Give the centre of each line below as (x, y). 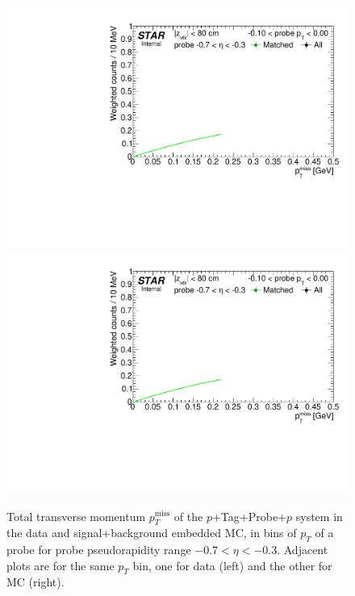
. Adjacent (303, 550)
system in (319, 516)
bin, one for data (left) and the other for (232, 565)
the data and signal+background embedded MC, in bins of (152, 533)
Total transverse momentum (76, 516)
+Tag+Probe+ (249, 516)
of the (188, 516)
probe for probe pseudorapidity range (99, 550)
